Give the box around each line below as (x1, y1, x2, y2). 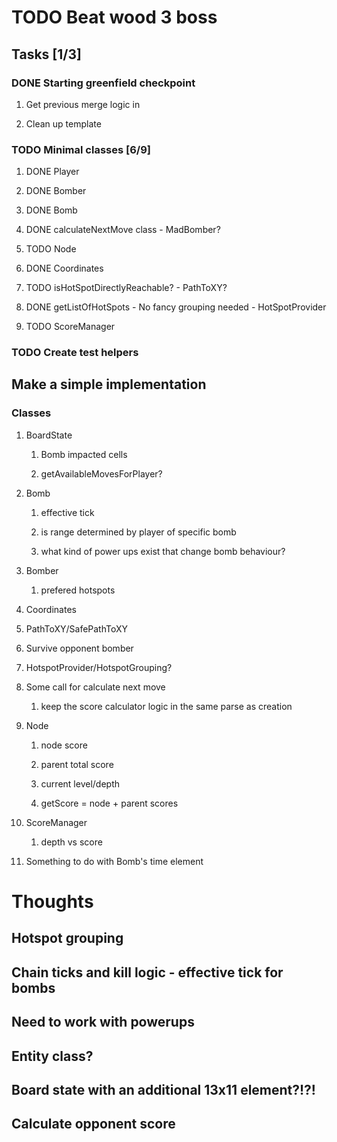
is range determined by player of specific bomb (40, 526, 237, 538)
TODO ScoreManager (25, 321, 116, 333)
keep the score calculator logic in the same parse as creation (40, 700, 293, 712)
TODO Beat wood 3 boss (11, 6, 218, 29)
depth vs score (40, 836, 103, 848)
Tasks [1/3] (11, 46, 82, 63)
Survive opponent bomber (25, 642, 134, 654)
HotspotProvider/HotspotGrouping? (25, 661, 173, 673)
